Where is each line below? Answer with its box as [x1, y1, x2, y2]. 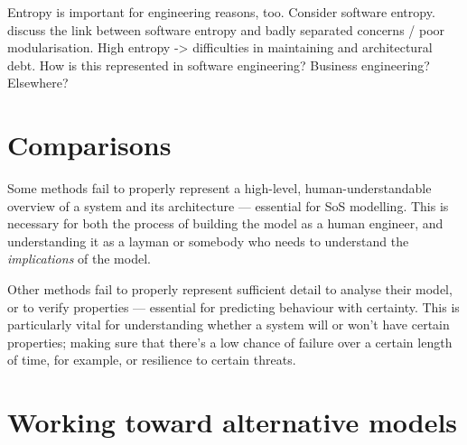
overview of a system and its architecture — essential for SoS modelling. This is [7, 196, 449, 215]
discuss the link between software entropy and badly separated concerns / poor [7, 20, 445, 39]
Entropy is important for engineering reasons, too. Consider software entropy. [7, 3, 435, 21]
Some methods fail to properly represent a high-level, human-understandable [7, 179, 432, 198]
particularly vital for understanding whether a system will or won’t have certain [7, 315, 450, 334]
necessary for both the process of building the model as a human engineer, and [7, 214, 444, 233]
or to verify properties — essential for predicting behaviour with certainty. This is [7, 297, 460, 316]
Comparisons [7, 126, 172, 163]
